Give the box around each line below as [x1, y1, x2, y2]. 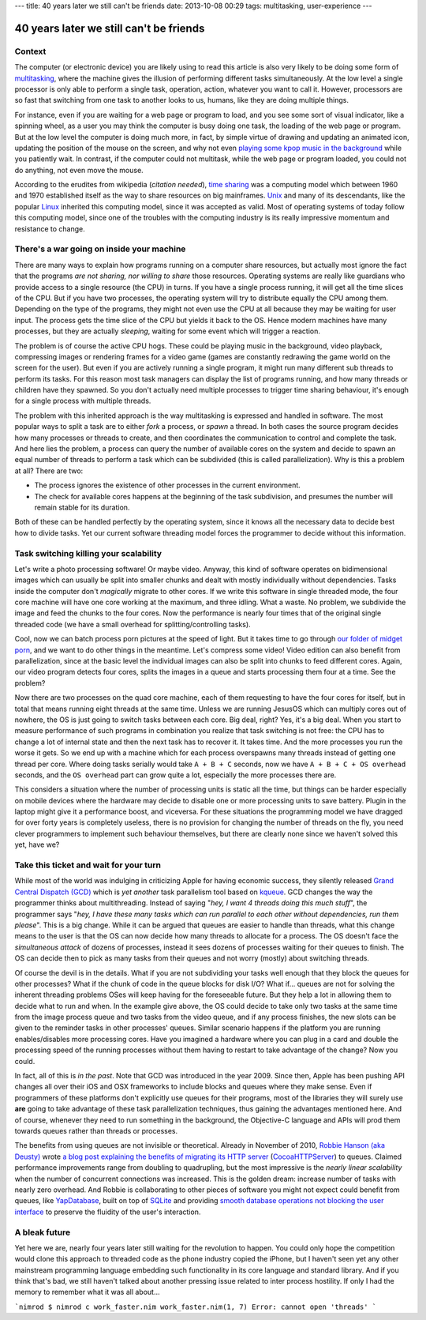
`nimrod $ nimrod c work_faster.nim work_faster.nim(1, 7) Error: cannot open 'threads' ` [14, 1302, 377, 1311]
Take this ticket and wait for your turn [14, 859, 162, 871]
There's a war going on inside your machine [14, 243, 186, 254]
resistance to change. [14, 224, 86, 233]
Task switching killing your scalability [14, 547, 162, 558]
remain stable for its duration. [34, 502, 130, 512]
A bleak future [14, 1227, 71, 1238]
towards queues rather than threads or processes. [14, 1126, 177, 1135]
